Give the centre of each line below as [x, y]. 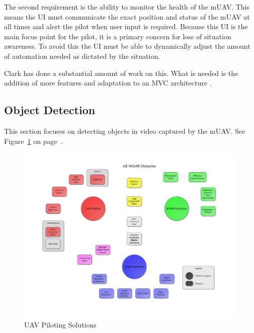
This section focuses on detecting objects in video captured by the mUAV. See [125, 131]
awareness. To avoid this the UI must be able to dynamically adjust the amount [127, 46]
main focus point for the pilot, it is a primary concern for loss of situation [118, 36]
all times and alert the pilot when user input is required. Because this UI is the [126, 26]
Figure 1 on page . [33, 141]
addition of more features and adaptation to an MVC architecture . [108, 83]
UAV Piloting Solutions [60, 325]
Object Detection [50, 110]
